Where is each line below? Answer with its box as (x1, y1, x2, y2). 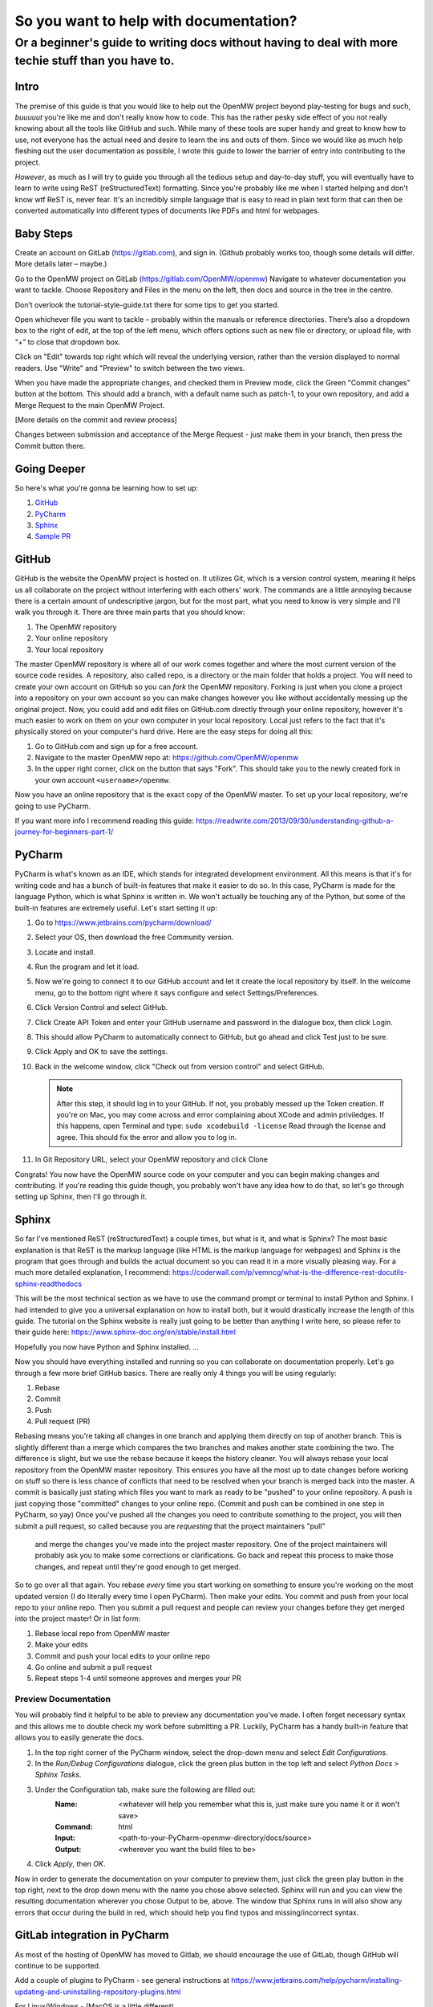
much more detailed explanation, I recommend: (14, 1268, 172, 1277)
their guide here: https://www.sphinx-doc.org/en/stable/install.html (14, 1327, 237, 1337)
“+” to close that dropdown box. (14, 337, 121, 347)
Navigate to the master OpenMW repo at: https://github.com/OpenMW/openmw (34, 753, 299, 763)
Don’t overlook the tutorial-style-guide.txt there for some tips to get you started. (14, 299, 280, 309)
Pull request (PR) (34, 1417, 91, 1427)
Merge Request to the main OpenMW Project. (14, 400, 165, 409)
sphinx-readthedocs (14, 1279, 83, 1288)
